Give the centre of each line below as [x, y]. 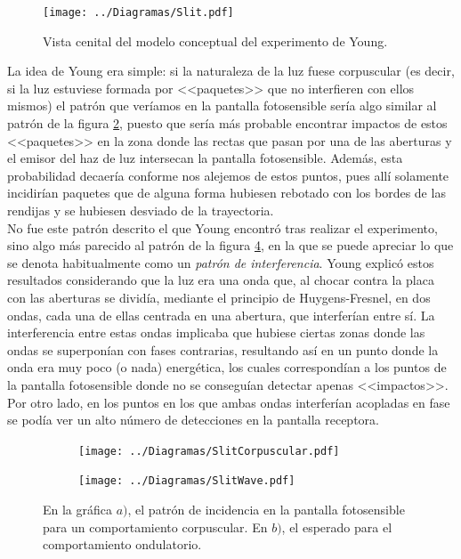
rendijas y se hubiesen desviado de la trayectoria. [141, 210]
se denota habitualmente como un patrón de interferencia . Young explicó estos [221, 262]
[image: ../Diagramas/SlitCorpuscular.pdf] [209, 451]
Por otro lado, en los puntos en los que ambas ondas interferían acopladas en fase [229, 402]
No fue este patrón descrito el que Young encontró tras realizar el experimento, [222, 227]
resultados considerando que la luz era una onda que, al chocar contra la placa [221, 280]
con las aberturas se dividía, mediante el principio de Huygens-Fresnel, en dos [219, 297]
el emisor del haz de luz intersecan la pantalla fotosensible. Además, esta [205, 158]
